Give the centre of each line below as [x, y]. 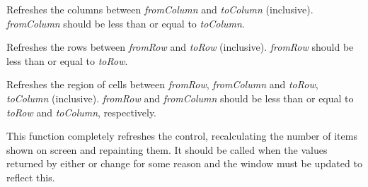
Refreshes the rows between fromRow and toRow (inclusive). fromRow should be [180, 47]
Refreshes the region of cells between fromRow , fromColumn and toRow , [162, 84]
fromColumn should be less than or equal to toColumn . [126, 23]
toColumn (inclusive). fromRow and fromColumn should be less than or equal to [180, 98]
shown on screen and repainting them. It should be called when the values [167, 149]
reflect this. [31, 177]
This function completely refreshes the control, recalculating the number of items [182, 136]
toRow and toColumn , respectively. [82, 112]
